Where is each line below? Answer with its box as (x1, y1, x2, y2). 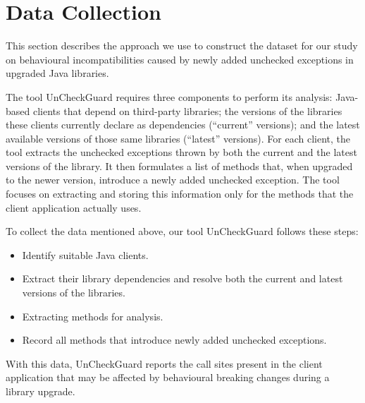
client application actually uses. (6, 200, 142, 215)
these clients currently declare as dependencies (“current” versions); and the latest (6, 117, 360, 132)
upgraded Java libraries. (6, 66, 109, 80)
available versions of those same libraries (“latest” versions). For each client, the (6, 131, 351, 145)
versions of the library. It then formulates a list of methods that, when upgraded (6, 158, 353, 173)
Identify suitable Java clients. (22, 247, 149, 262)
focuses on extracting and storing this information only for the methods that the (6, 186, 354, 201)
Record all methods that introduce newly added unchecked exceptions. (22, 332, 327, 347)
